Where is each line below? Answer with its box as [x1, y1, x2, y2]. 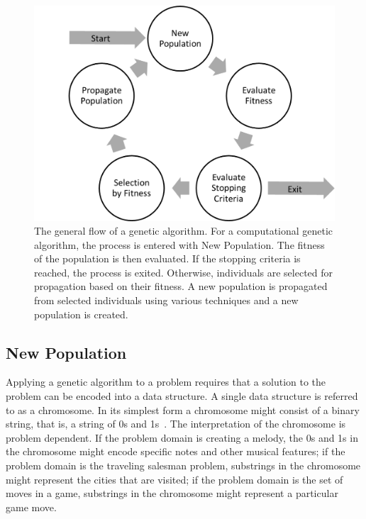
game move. [6, 499, 57, 514]
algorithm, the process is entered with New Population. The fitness [34, 237, 325, 252]
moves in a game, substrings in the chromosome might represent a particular [6, 486, 338, 501]
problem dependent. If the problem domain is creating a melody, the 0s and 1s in [6, 430, 358, 445]
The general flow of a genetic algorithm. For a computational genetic [34, 223, 333, 238]
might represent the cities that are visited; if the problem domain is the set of [6, 471, 343, 486]
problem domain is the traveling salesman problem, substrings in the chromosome [6, 458, 361, 473]
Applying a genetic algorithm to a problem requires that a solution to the [6, 374, 326, 389]
